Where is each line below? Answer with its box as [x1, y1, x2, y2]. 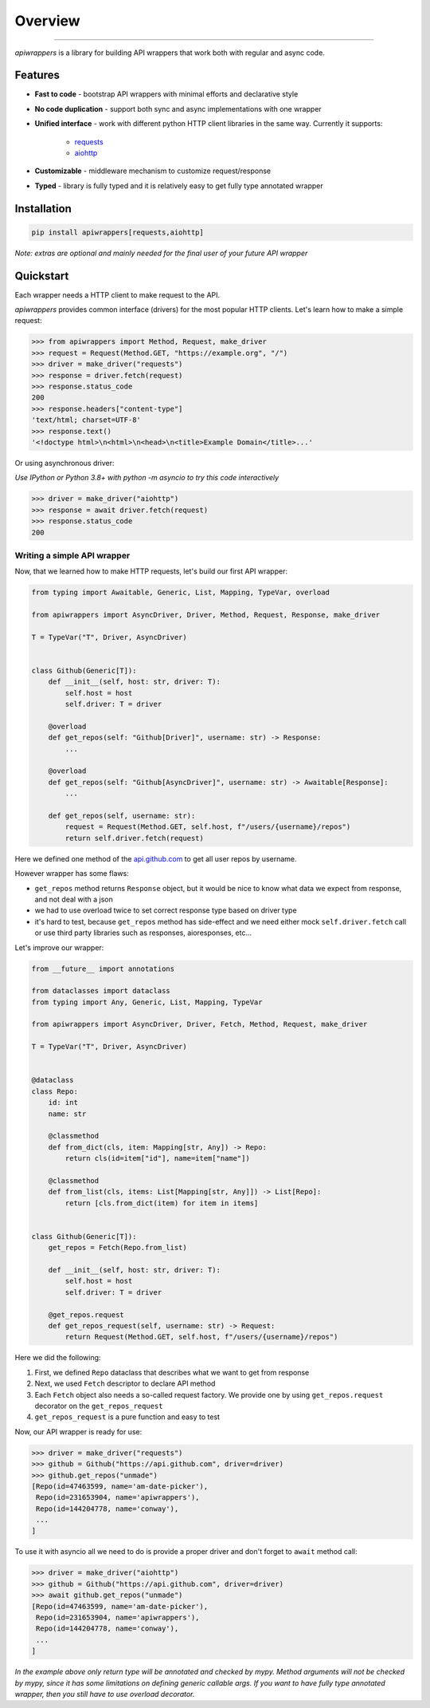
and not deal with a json [34, 894, 113, 904]
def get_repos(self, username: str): [48, 811, 196, 821]
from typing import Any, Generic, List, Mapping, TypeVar [31, 997, 263, 1007]
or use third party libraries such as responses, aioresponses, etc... [34, 928, 252, 937]
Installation [14, 202, 72, 215]
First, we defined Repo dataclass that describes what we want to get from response [34, 1367, 310, 1377]
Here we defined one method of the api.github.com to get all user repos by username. [14, 854, 298, 863]
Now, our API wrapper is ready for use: [14, 1426, 143, 1436]
